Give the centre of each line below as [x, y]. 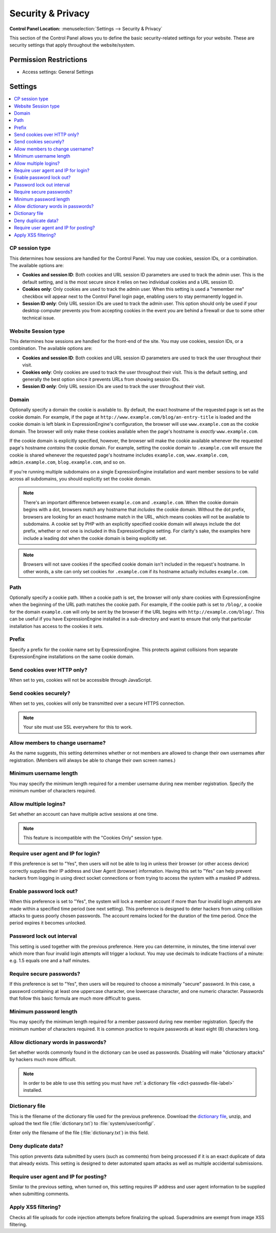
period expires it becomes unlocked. [48, 923]
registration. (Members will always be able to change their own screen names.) [93, 760]
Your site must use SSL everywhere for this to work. [78, 727]
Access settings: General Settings [58, 72]
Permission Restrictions [48, 60]
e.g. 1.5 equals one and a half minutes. [50, 961]
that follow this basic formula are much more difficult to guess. [75, 999]
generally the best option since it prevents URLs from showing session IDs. [101, 379]
